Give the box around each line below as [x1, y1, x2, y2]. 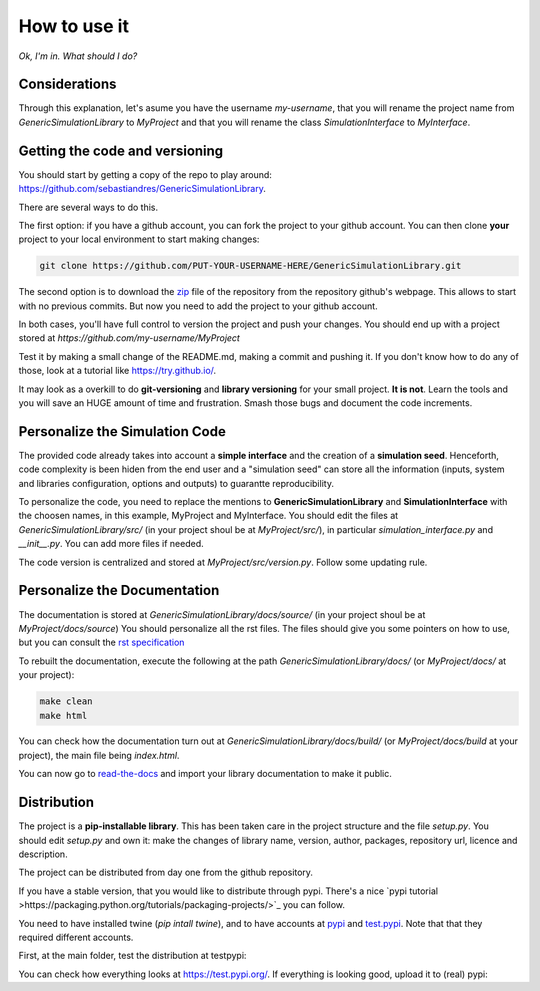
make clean [39, 696, 93, 707]
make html [39, 710, 88, 721]
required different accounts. [18, 931, 134, 943]
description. [18, 848, 69, 860]
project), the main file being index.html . [18, 749, 180, 761]
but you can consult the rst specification [18, 636, 185, 649]
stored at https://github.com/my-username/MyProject [18, 332, 240, 344]
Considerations [18, 76, 117, 93]
